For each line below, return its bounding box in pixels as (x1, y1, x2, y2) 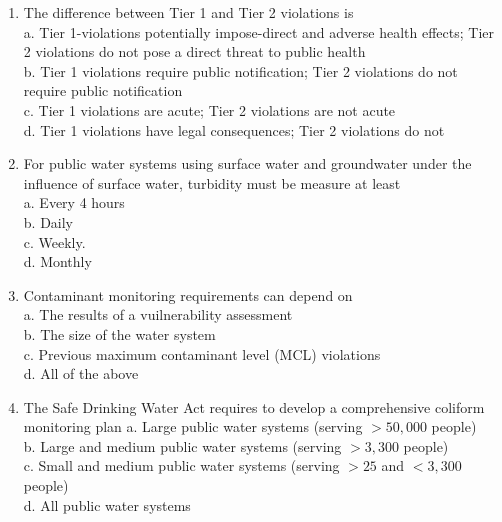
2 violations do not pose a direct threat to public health (23, 41, 366, 62)
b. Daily (23, 211, 74, 232)
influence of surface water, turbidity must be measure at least (23, 172, 401, 193)
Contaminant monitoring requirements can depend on (23, 284, 353, 305)
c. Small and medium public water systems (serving (23, 455, 340, 476)
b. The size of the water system (23, 323, 216, 344)
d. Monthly (23, 251, 92, 272)
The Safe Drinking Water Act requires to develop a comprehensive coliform (23, 396, 485, 417)
